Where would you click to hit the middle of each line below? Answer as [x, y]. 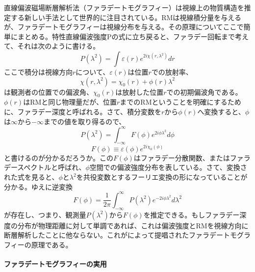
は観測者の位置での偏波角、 [49, 92]
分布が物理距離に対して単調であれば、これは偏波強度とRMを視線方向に [133, 225]
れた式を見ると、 [31, 177]
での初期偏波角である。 [204, 92]
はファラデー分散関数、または [182, 157]
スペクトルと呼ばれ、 [51, 167]
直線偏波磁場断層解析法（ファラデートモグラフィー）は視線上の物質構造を [124, 7]
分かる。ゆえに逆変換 [38, 186]
